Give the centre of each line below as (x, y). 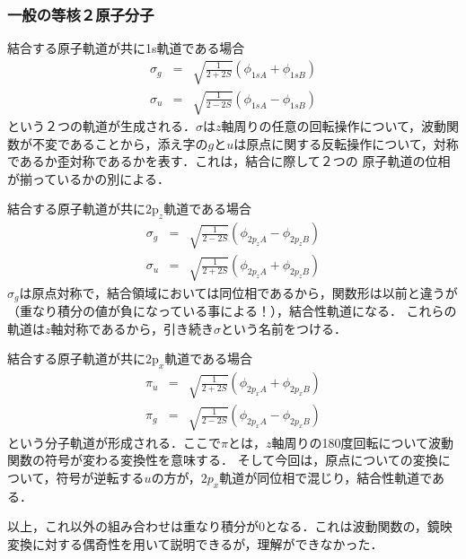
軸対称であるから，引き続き (132, 328)
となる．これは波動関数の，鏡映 (359, 526)
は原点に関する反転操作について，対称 (346, 143)
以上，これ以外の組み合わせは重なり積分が (133, 526)
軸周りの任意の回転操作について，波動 (334, 125)
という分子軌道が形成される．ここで (114, 442)
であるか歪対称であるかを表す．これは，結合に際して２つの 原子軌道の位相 (229, 161)
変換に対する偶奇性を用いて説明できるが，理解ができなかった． (195, 543)
